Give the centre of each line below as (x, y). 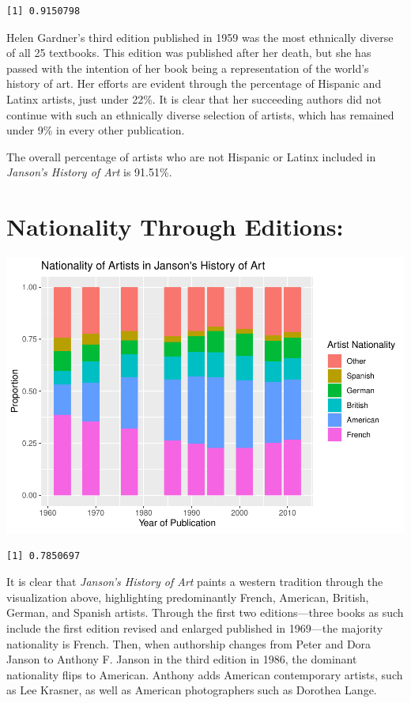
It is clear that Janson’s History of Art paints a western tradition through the (195, 582)
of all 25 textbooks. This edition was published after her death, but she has (189, 53)
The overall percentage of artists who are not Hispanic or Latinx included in (191, 156)
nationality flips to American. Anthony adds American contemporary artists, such (205, 674)
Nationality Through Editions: (175, 227)
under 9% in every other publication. (96, 130)
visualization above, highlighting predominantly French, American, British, (188, 597)
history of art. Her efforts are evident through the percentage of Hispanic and (194, 83)
